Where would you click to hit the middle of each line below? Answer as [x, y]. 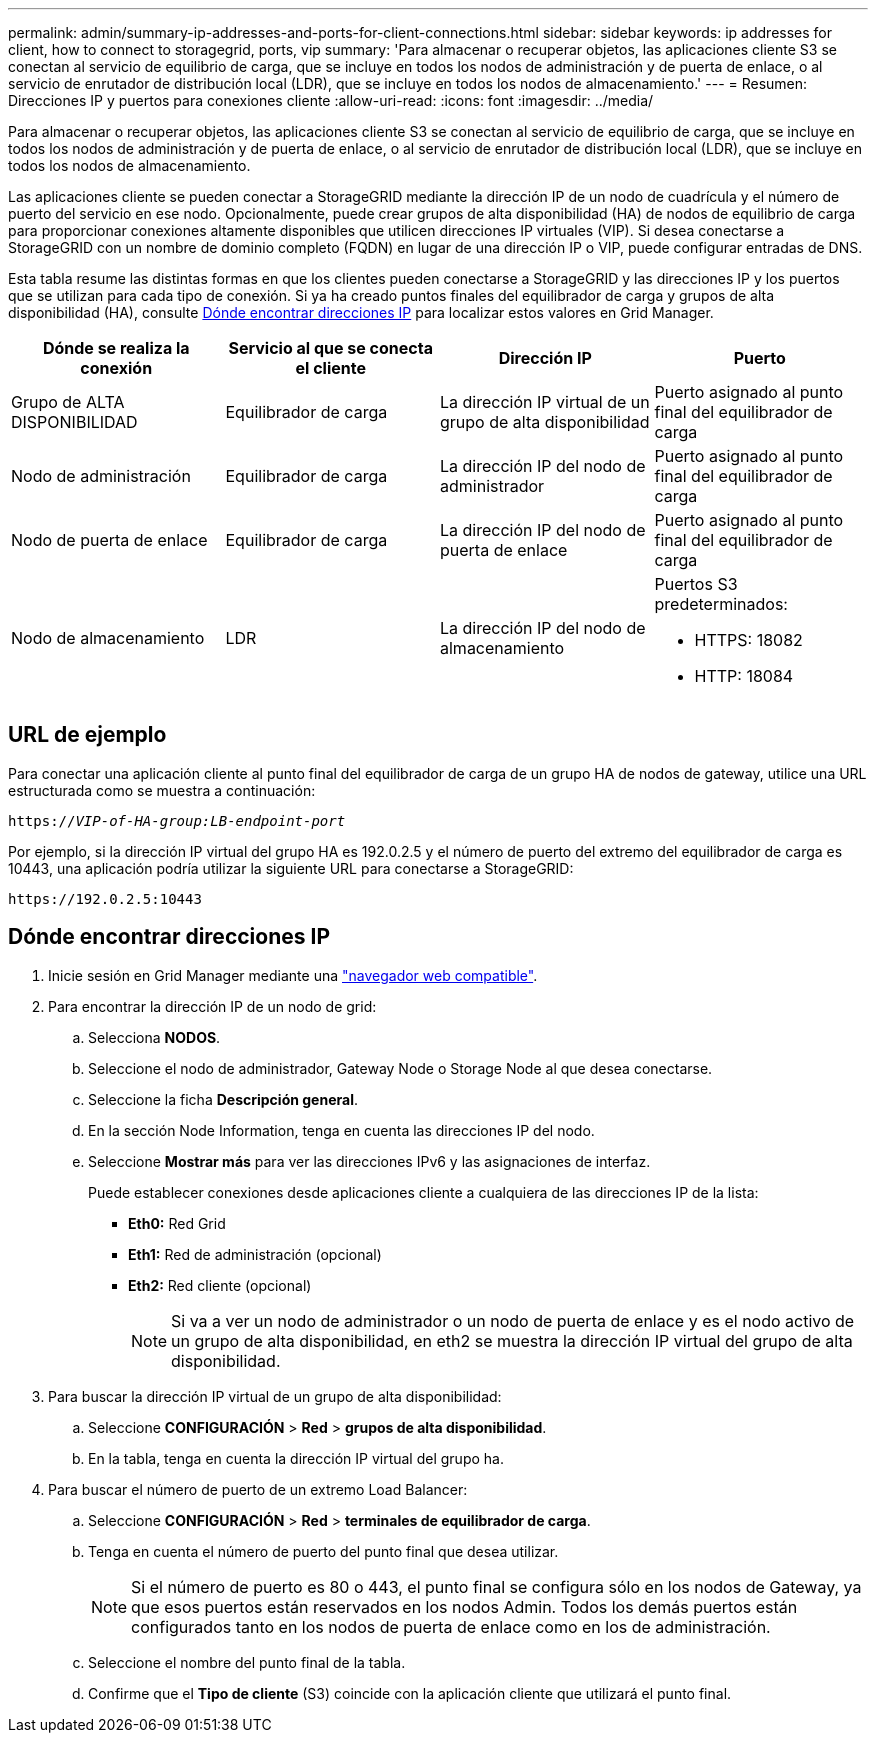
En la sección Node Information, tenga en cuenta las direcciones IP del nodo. [341, 1130]
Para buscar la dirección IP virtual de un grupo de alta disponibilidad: [275, 1396]
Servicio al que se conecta [330, 348]
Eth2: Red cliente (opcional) [220, 1285]
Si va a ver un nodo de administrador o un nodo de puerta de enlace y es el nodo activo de [513, 1320]
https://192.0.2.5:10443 [105, 898]
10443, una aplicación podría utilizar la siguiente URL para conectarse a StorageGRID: [291, 868]
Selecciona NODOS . [154, 1037]
